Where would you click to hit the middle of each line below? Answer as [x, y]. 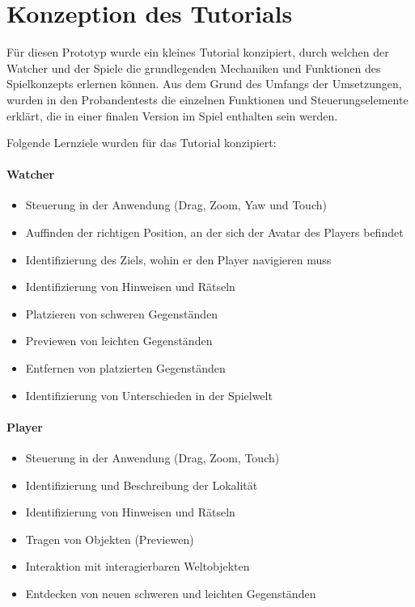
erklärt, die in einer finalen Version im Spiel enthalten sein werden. [172, 115]
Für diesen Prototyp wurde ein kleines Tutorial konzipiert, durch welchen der [198, 52]
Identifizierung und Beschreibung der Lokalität [142, 485]
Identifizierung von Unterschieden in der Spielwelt [149, 395]
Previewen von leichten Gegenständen [119, 341]
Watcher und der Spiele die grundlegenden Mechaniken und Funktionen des [194, 67]
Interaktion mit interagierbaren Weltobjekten [138, 566]
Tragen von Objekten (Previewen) [110, 539]
